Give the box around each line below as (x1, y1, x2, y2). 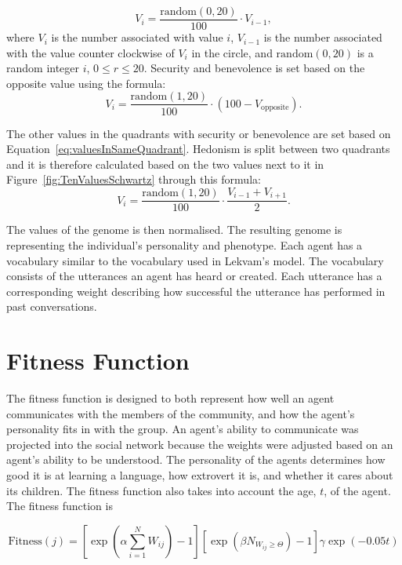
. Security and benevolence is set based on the (143, 60, 365, 76)
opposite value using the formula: (6, 75, 166, 91)
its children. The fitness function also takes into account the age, (6, 482, 317, 498)
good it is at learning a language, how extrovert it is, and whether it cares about (6, 467, 393, 483)
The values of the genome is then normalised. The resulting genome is (6, 221, 342, 238)
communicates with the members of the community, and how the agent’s (6, 405, 355, 421)
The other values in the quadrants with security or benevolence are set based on (6, 125, 391, 141)
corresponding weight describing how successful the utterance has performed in (6, 282, 386, 299)
